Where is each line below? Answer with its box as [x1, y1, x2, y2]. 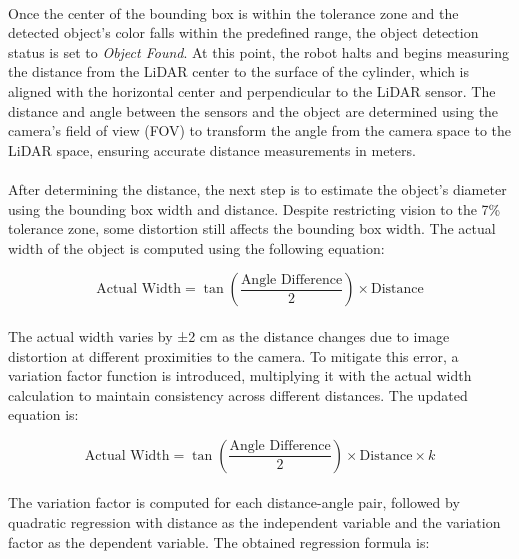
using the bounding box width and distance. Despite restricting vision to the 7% [8, 198, 501, 219]
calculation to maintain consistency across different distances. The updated [8, 384, 468, 405]
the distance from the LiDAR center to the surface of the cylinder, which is [8, 61, 469, 82]
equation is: [8, 404, 79, 425]
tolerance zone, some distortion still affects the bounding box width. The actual [8, 218, 496, 239]
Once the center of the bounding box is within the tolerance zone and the [8, 2, 459, 23]
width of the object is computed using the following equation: [8, 237, 385, 258]
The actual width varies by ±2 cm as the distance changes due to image [8, 325, 450, 346]
